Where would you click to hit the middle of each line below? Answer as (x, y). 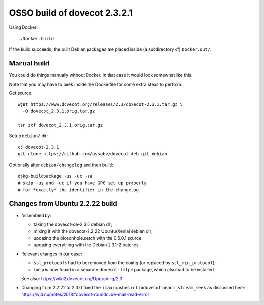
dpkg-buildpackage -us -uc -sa (55, 176)
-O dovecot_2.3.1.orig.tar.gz (59, 111)
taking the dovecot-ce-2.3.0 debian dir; (73, 224)
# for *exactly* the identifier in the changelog (78, 190)
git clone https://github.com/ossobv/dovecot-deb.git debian (92, 154)
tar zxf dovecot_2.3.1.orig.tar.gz (60, 125)
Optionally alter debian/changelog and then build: (61, 165)
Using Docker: (23, 27)
